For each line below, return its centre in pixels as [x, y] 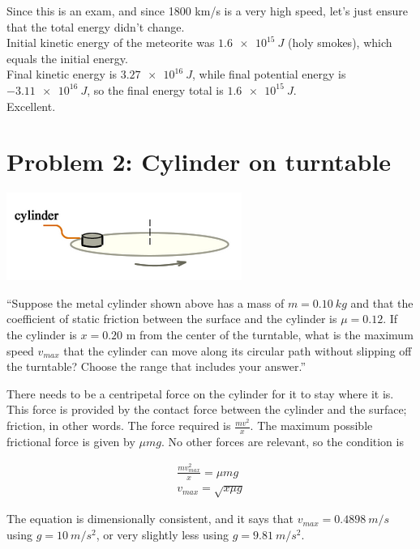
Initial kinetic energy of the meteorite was [111, 43]
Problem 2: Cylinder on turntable [199, 162]
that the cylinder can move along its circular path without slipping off [238, 350]
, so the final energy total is [155, 89]
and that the [382, 302]
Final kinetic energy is [62, 74]
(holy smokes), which [340, 43]
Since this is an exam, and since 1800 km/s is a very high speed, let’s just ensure [207, 11]
